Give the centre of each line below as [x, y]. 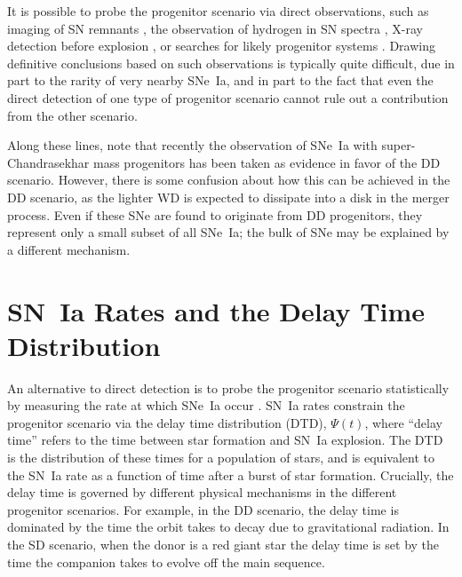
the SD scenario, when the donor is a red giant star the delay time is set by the [223, 544]
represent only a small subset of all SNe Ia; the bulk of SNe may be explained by [228, 232]
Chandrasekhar [48, 162]
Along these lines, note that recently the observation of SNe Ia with [192, 145]
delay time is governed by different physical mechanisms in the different [202, 492]
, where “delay [403, 422]
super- [398, 145]
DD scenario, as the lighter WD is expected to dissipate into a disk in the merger [228, 197]
